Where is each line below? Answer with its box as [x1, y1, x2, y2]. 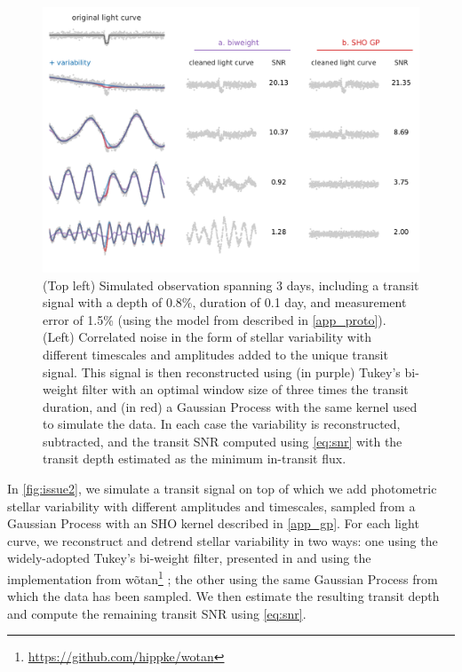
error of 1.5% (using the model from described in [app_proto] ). [43, 310, 386, 328]
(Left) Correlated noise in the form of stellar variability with [43, 328, 372, 346]
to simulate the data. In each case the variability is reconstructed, [43, 415, 401, 433]
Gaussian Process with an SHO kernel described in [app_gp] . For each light [7, 514, 419, 533]
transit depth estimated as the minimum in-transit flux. [43, 449, 346, 468]
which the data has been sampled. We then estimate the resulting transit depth [7, 587, 440, 605]
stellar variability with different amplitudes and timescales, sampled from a [7, 496, 416, 515]
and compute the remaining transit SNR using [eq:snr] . [7, 604, 307, 622]
